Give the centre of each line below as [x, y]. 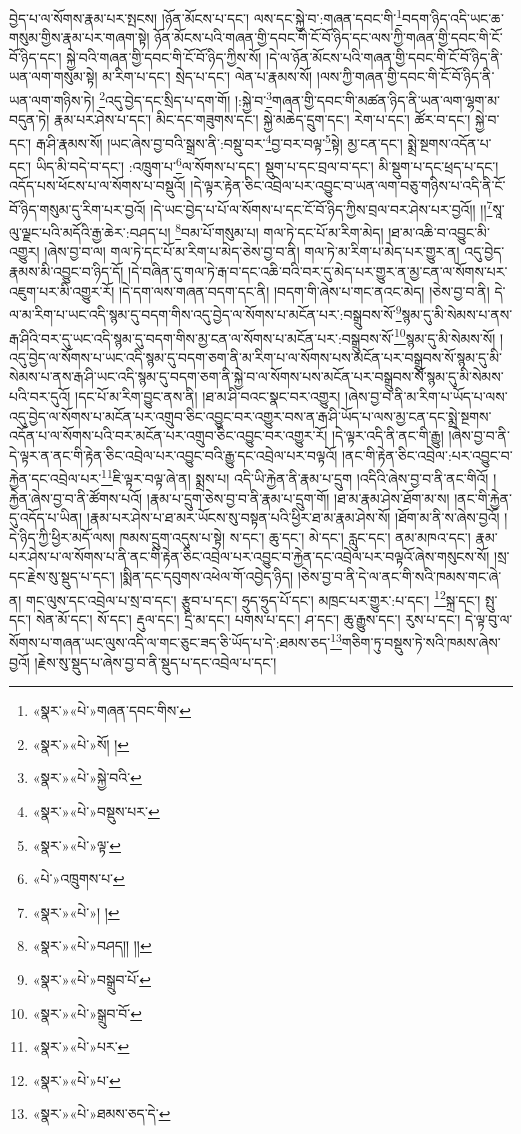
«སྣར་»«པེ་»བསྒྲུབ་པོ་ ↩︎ [91, 978]
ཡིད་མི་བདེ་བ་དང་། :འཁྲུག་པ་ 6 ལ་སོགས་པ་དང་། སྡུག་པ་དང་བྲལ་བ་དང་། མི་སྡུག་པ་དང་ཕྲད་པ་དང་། [267, 164]
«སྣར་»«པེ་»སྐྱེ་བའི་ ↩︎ [87, 777]
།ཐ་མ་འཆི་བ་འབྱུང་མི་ [439, 231]
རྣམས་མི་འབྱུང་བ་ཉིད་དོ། [66, 271]
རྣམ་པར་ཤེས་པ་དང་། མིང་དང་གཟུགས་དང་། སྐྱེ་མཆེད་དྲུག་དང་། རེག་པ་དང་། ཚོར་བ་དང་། [262, 119]
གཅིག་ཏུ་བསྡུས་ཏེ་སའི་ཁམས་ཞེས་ [421, 642]
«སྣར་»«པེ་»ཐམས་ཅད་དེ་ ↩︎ [101, 1113]
